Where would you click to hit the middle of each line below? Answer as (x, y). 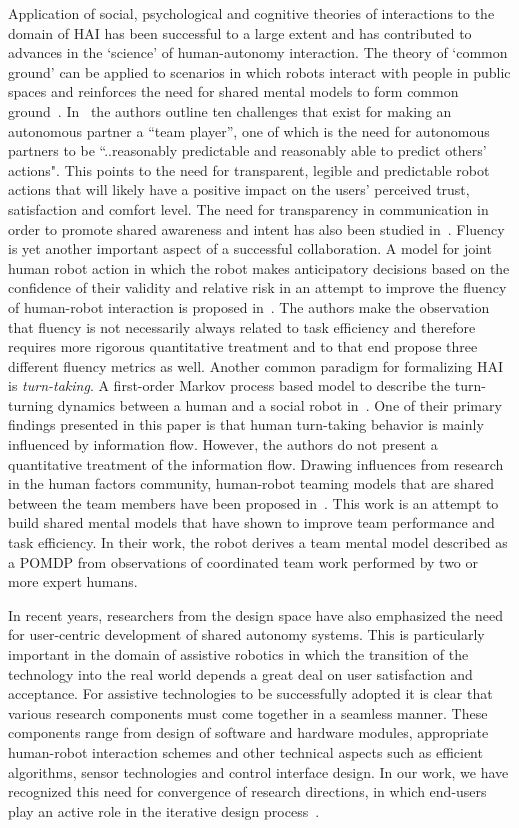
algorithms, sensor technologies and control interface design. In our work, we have (258, 771)
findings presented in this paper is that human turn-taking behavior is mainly (246, 424)
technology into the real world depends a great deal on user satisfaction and (240, 673)
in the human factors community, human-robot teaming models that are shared (251, 483)
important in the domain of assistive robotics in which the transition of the (238, 654)
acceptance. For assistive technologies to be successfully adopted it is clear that (250, 693)
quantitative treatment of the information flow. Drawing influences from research (256, 463)
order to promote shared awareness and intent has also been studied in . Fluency (256, 228)
